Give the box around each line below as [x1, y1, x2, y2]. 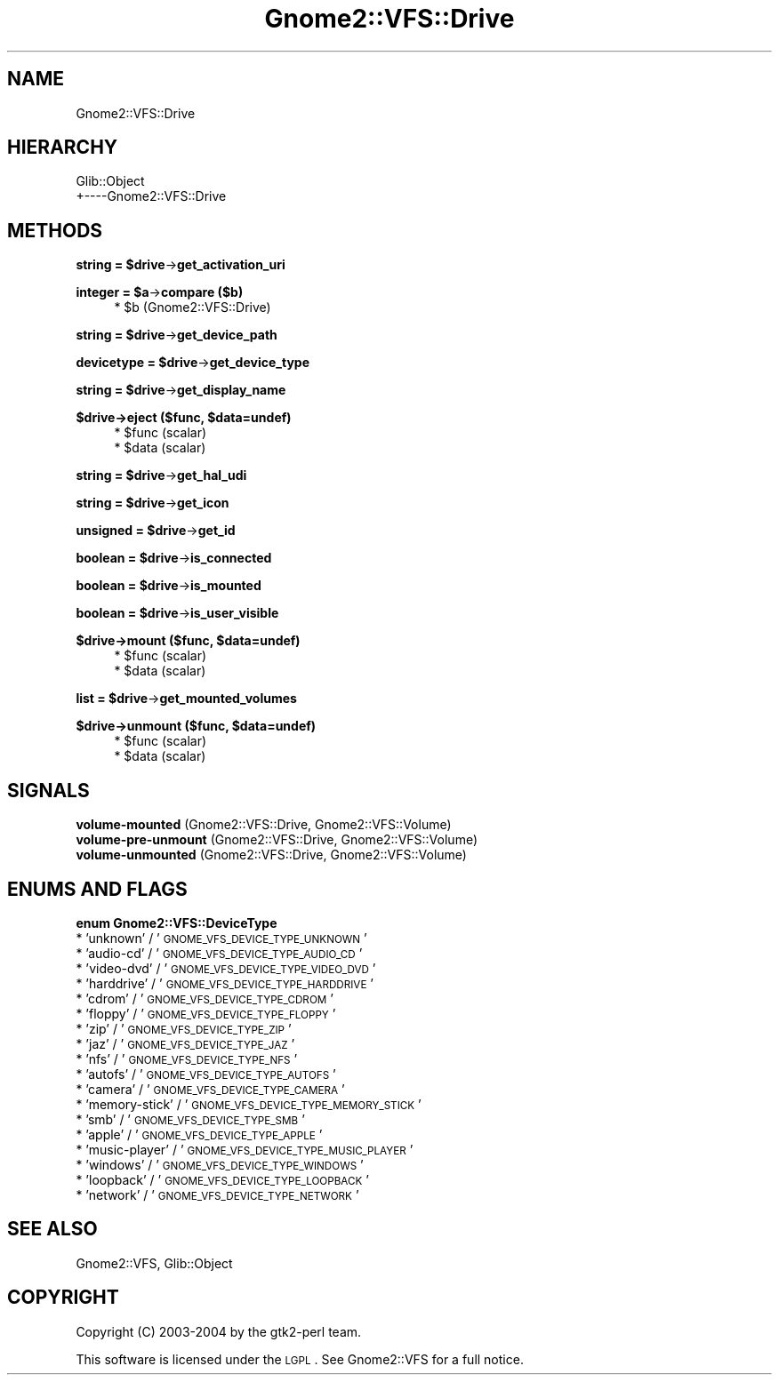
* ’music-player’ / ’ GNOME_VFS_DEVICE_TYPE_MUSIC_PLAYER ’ [76, 1141, 414, 1157]
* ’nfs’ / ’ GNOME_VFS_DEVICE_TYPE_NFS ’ [76, 1050, 298, 1066]
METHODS [7, 219, 103, 242]
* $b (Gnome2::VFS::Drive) [114, 300, 271, 316]
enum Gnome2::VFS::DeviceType [76, 915, 277, 931]
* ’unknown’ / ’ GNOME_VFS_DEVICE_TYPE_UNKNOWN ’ [76, 930, 367, 946]
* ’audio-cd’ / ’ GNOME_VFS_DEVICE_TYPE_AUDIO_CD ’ [76, 945, 363, 961]
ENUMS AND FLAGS [7, 877, 188, 900]
